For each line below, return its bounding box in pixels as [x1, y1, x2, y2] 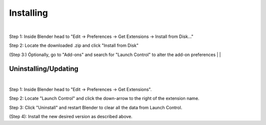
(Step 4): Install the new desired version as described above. [9, 114, 133, 120]
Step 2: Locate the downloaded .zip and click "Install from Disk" [9, 42, 139, 49]
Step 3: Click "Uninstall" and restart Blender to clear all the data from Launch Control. [9, 104, 182, 110]
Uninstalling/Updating [9, 64, 79, 73]
